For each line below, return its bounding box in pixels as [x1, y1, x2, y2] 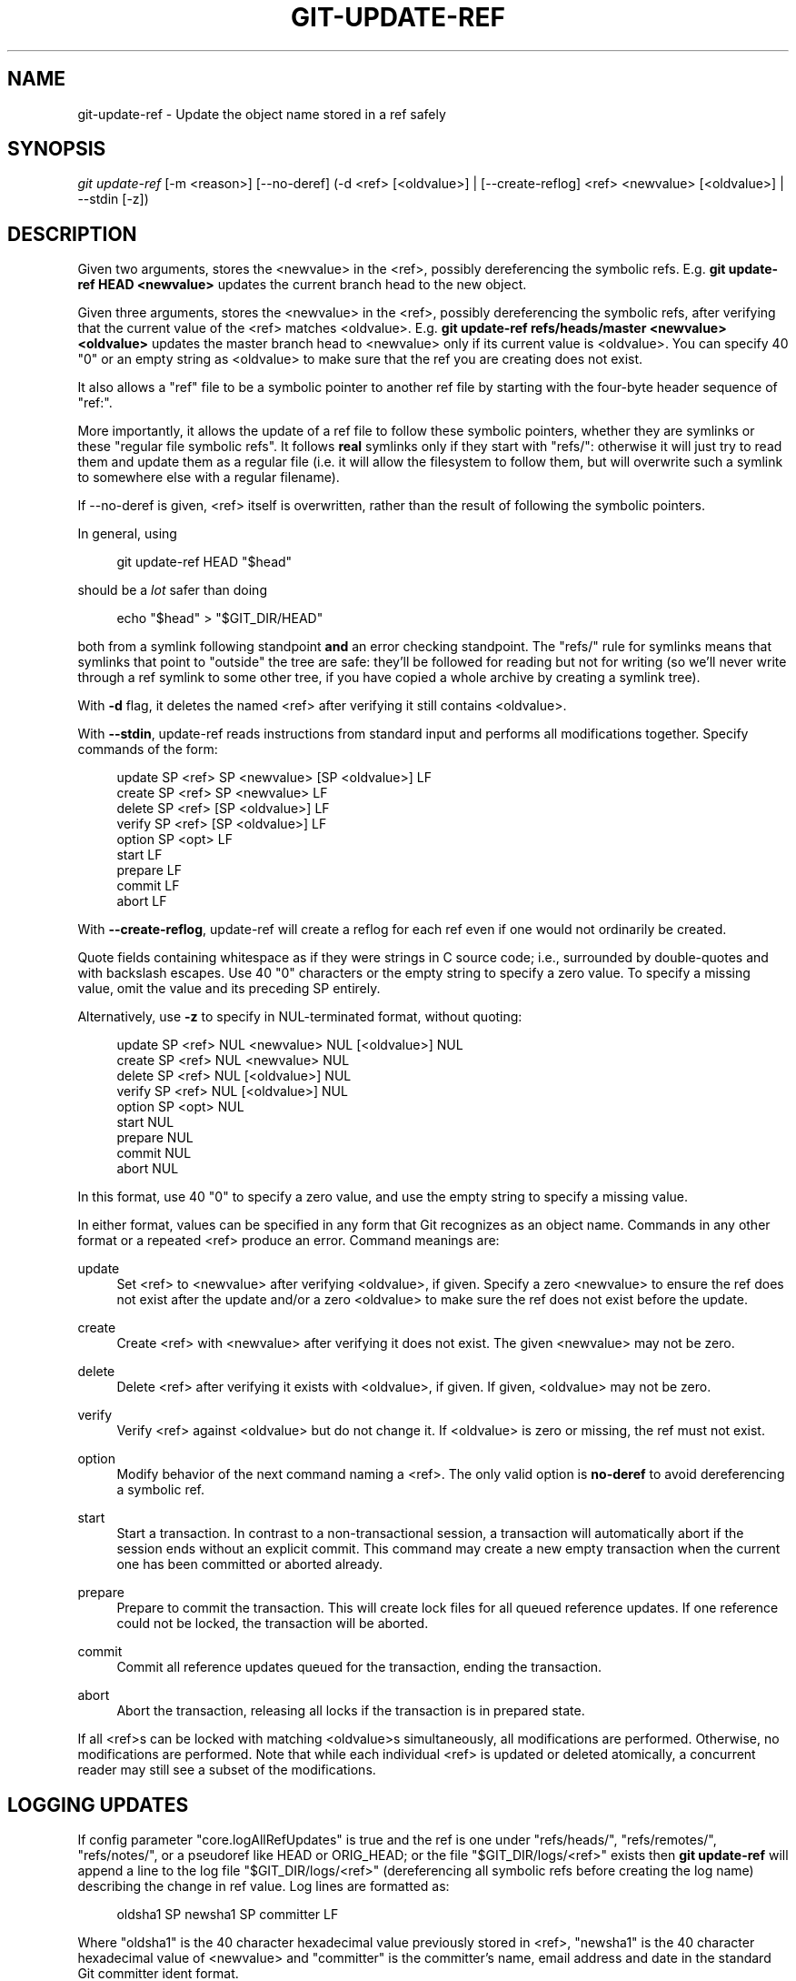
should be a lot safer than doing [77, 582, 267, 598]
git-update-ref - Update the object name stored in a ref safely [77, 106, 446, 122]
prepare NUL [116, 1130, 194, 1146]
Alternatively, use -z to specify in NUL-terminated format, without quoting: [77, 1009, 522, 1025]
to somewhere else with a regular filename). [77, 469, 340, 486]
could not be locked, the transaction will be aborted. [116, 1615, 429, 1632]
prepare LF [116, 862, 183, 879]
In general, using [77, 526, 177, 542]
